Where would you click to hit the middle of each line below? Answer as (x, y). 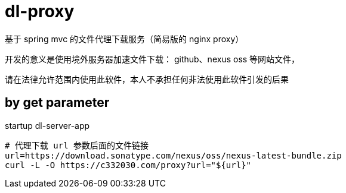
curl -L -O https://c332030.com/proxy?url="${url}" (128, 165)
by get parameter (57, 103)
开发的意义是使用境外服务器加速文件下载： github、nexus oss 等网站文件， (152, 59)
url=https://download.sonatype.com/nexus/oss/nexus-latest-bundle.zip (173, 155)
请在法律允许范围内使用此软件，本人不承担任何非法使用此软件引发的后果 (147, 79)
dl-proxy (40, 11)
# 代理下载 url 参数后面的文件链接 (77, 145)
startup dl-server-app (47, 125)
